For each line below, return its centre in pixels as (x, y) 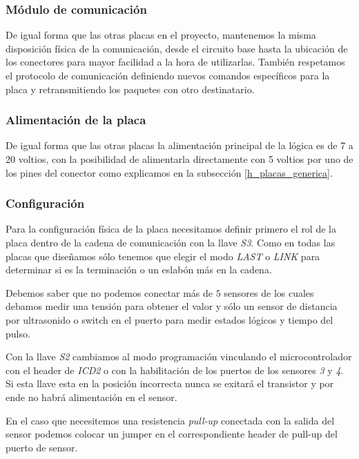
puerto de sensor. (42, 447)
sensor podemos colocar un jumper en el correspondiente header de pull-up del (172, 434)
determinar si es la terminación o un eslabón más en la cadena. (139, 270)
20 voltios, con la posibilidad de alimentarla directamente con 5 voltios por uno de (179, 159)
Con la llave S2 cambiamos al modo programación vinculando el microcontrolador (179, 357)
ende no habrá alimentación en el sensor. (91, 397)
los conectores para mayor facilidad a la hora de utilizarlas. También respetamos (175, 62)
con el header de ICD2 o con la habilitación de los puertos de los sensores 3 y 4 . (175, 370)
